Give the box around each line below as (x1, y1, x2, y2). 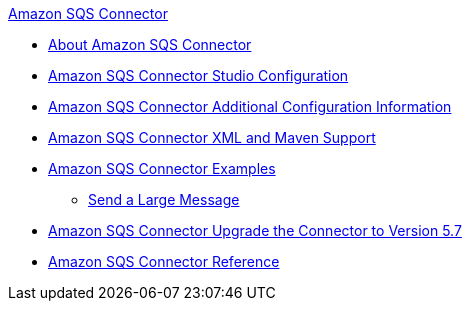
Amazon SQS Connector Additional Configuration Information (48, 98, 452, 115)
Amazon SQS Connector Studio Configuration (48, 67, 349, 84)
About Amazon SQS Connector (48, 36, 252, 53)
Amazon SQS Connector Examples (48, 160, 276, 177)
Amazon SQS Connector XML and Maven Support (48, 129, 376, 146)
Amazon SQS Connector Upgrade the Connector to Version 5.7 (48, 222, 462, 239)
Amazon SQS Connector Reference (48, 253, 280, 270)
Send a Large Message (88, 191, 240, 208)
